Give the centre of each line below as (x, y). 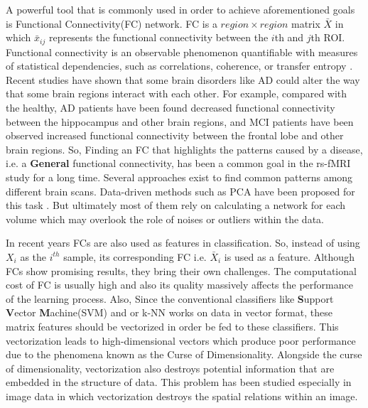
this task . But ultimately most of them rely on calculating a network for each (176, 205)
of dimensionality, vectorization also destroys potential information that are (170, 368)
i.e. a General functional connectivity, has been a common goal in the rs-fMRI (178, 163)
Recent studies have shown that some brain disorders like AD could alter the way (183, 79)
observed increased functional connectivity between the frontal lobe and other (175, 135)
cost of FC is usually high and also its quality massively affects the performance (179, 285)
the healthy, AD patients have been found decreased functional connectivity (171, 108)
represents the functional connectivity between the (158, 37)
